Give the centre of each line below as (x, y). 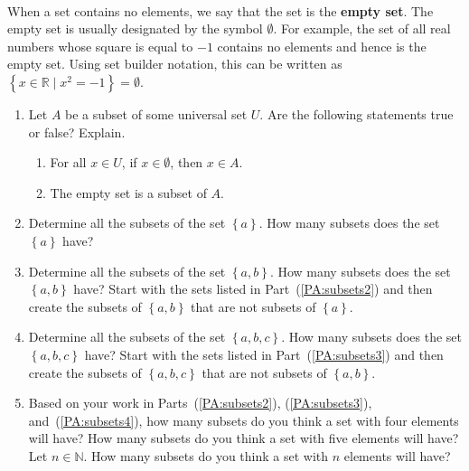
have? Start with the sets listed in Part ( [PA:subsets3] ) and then (264, 354)
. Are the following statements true (356, 113)
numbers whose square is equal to (100, 46)
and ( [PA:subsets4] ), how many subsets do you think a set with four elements (244, 420)
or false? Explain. (77, 132)
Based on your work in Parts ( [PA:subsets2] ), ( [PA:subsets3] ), (200, 403)
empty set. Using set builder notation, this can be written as (175, 64)
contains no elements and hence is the (322, 46)
